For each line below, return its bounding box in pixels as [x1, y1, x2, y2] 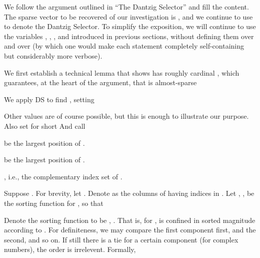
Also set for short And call [4, 120, 85, 131]
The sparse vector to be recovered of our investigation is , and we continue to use [4, 11, 253, 22]
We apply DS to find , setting [4, 94, 94, 104]
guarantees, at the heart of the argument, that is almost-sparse [4, 77, 197, 88]
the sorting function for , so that [4, 197, 103, 208]
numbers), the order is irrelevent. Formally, [4, 244, 136, 254]
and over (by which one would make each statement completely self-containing [4, 41, 244, 51]
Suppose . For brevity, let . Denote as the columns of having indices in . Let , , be [4, 188, 254, 198]
